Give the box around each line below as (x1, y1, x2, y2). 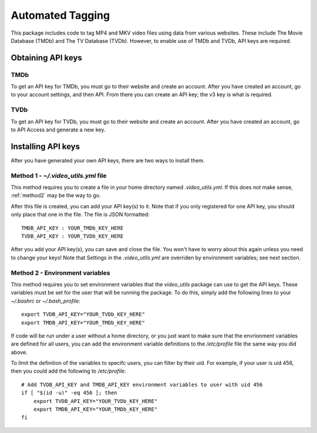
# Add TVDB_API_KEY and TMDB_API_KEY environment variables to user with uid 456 (21, 381, 263, 388)
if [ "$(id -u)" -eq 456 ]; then (21, 390, 117, 396)
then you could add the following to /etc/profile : (11, 367, 126, 375)
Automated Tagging (11, 9, 110, 22)
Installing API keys (11, 141, 80, 151)
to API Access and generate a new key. (11, 126, 106, 133)
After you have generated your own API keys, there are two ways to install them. (11, 157, 205, 164)
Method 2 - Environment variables (11, 269, 110, 277)
